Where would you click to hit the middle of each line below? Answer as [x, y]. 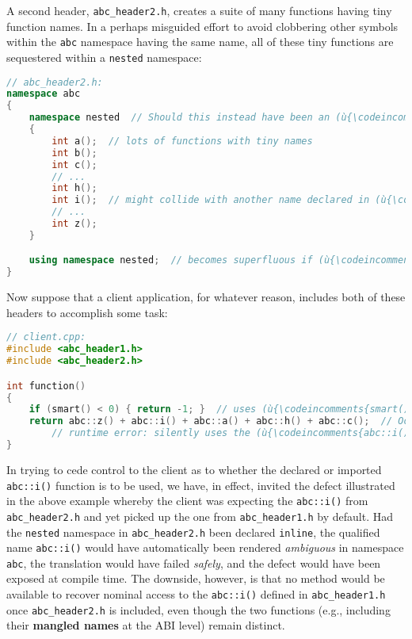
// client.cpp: [46, 337]
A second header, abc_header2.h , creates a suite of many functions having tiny [199, 10]
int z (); [74, 224]
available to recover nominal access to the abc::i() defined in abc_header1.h [196, 594]
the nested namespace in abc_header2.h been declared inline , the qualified [193, 532]
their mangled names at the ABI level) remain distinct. [146, 625]
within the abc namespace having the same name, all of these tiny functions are [200, 42]
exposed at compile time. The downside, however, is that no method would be [196, 578]
